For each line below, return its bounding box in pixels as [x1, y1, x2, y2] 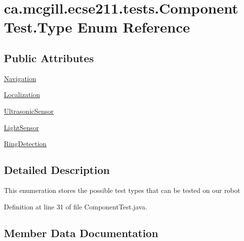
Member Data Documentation [4, 225, 159, 240]
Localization [4, 89, 40, 100]
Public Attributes [4, 50, 94, 65]
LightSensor [4, 122, 39, 132]
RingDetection [4, 138, 47, 149]
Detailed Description [4, 162, 110, 177]
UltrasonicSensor [4, 105, 54, 116]
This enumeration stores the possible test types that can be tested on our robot [4, 185, 241, 195]
